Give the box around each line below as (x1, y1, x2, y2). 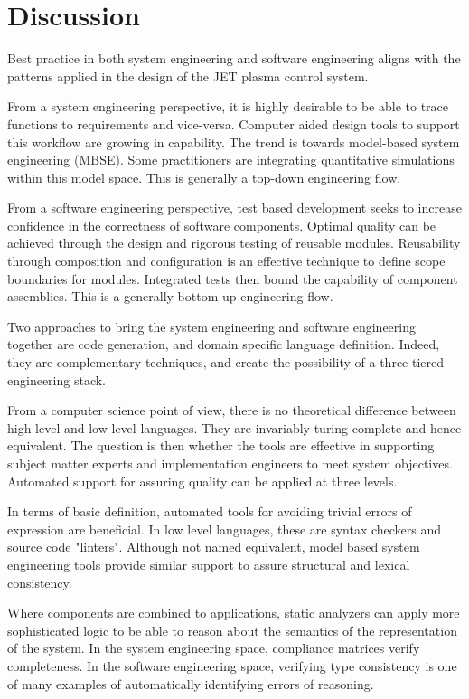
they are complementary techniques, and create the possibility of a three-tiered (7, 353, 445, 372)
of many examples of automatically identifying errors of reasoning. (7, 674, 374, 693)
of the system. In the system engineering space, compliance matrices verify (7, 638, 420, 657)
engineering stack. (7, 370, 107, 389)
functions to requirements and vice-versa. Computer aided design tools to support (7, 114, 460, 133)
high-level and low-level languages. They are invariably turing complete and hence (7, 418, 462, 437)
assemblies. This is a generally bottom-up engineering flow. (7, 287, 333, 306)
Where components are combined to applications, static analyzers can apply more (7, 603, 460, 622)
